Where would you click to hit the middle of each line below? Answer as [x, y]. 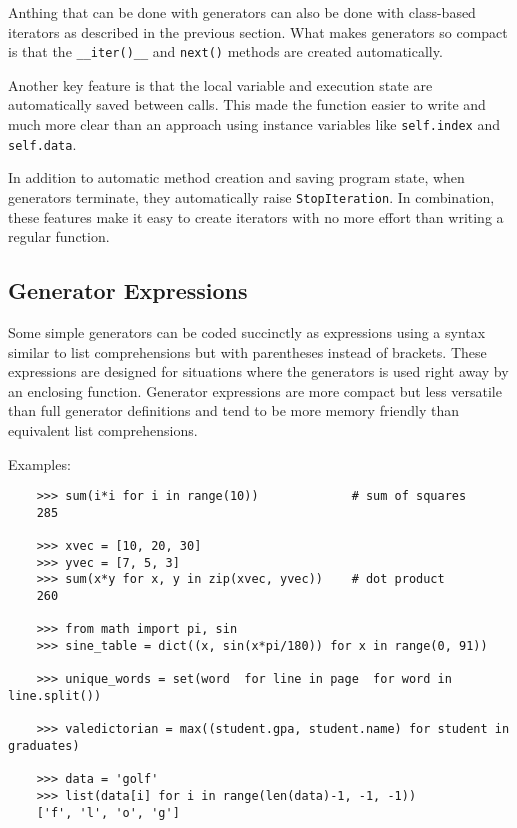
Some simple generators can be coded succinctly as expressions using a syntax [247, 331]
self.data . [42, 143]
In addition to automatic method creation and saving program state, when [236, 177]
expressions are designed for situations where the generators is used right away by [258, 371]
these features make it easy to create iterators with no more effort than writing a [256, 216]
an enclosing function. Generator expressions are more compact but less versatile [255, 390]
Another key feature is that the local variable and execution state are [220, 84]
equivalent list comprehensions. [103, 429]
